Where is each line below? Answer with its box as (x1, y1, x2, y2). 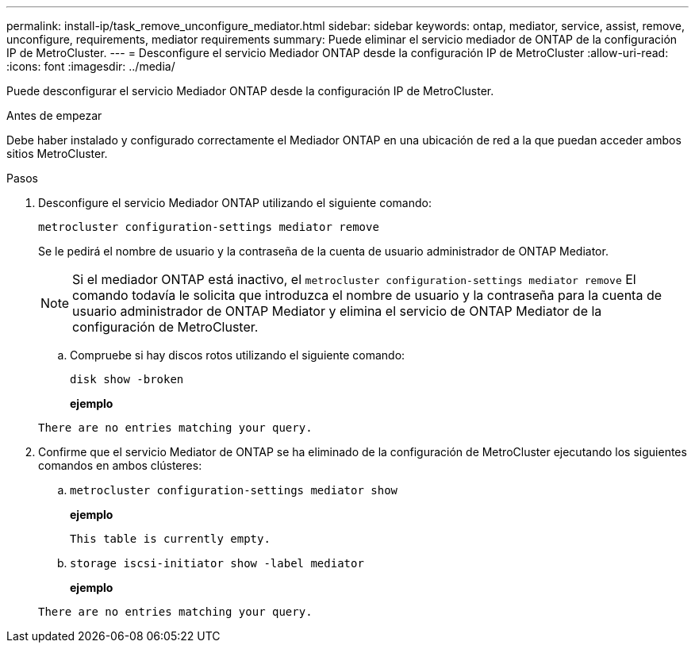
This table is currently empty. (70, 532, 271, 545)
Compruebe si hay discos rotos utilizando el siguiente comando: (70, 348, 405, 362)
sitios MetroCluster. (6, 147, 108, 160)
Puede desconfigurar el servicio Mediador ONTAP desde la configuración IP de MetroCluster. (6, 84, 494, 98)
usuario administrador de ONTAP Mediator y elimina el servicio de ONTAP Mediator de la (72, 303, 602, 319)
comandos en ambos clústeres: (38, 459, 202, 472)
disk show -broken (70, 373, 184, 386)
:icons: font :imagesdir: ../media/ (6, 60, 175, 73)
